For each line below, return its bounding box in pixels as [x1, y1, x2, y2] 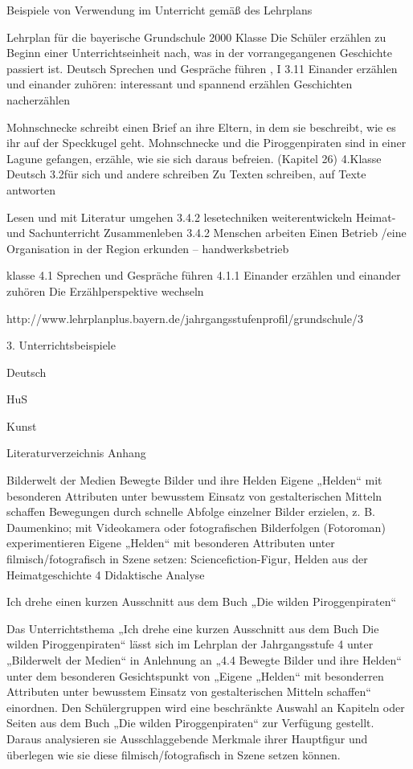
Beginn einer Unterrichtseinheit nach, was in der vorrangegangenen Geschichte [6, 44, 392, 61]
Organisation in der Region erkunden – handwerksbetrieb [6, 239, 289, 256]
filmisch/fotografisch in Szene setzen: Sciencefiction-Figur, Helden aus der [6, 550, 368, 567]
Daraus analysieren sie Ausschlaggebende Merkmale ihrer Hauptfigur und [6, 730, 368, 747]
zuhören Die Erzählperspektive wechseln [6, 282, 204, 299]
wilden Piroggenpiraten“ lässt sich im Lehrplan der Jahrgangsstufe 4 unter [6, 636, 374, 652]
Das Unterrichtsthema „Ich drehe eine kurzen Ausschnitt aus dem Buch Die [6, 620, 379, 636]
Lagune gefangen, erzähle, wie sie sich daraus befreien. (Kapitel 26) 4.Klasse [6, 149, 382, 166]
